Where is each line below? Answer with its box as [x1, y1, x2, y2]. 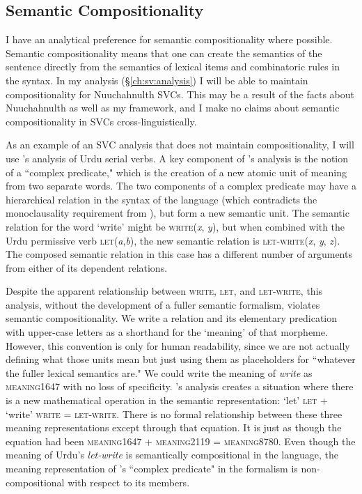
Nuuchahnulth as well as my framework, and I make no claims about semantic [6, 100, 340, 115]
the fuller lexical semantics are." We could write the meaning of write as [6, 365, 313, 380]
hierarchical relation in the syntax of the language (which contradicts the [6, 192, 317, 206]
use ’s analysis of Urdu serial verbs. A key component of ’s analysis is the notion [6, 150, 349, 165]
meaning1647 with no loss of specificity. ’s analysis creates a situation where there [6, 379, 354, 394]
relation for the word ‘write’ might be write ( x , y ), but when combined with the [6, 219, 345, 233]
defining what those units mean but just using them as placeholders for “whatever [6, 352, 356, 366]
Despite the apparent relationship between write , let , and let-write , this [6, 284, 323, 298]
